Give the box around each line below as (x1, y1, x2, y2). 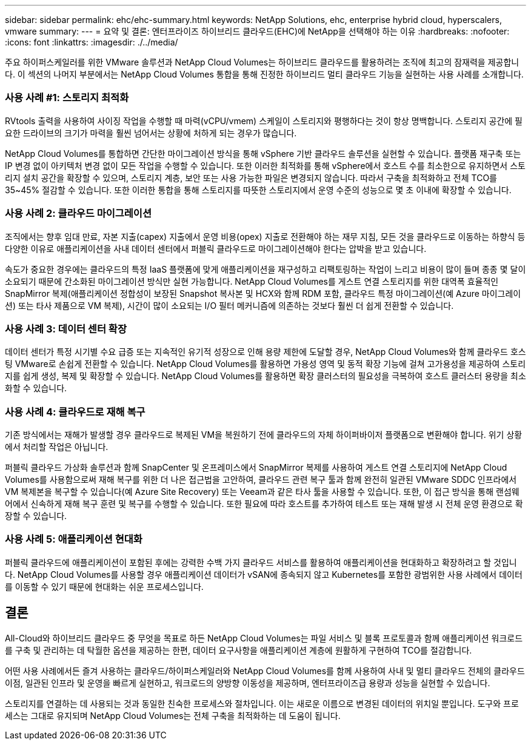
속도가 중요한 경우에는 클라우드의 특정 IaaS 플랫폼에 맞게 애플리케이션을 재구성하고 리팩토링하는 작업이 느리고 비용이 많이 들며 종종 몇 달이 (5, 263, 526, 274)
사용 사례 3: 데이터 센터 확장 (5, 322, 127, 335)
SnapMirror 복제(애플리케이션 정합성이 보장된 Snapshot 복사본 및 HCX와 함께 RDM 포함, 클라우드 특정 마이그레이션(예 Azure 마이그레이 (5, 288, 521, 299)
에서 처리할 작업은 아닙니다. (5, 442, 109, 452)
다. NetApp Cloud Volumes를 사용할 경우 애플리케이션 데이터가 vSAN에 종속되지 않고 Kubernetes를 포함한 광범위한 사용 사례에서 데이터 (5, 569, 523, 580)
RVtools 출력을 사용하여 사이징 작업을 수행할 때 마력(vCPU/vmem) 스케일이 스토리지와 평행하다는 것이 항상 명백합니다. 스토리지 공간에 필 (5, 115, 523, 126)
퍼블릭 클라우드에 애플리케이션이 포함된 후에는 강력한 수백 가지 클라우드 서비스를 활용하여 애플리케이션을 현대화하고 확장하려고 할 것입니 (5, 557, 517, 568)
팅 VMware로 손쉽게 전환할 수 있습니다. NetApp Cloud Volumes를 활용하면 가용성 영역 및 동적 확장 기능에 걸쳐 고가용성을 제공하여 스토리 (5, 359, 526, 369)
